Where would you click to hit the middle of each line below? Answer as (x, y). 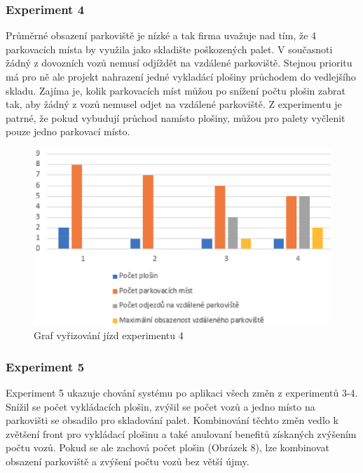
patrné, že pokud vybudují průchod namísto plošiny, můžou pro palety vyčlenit (176, 117)
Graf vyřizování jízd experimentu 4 (109, 335)
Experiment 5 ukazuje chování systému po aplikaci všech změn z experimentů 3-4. (182, 392)
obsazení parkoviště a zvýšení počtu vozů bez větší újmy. (128, 461)
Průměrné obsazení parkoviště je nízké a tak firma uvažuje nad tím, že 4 (161, 35)
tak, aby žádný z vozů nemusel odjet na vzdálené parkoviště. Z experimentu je (174, 104)
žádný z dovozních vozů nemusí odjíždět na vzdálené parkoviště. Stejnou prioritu (179, 63)
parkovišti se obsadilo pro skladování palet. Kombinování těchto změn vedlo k (172, 420)
